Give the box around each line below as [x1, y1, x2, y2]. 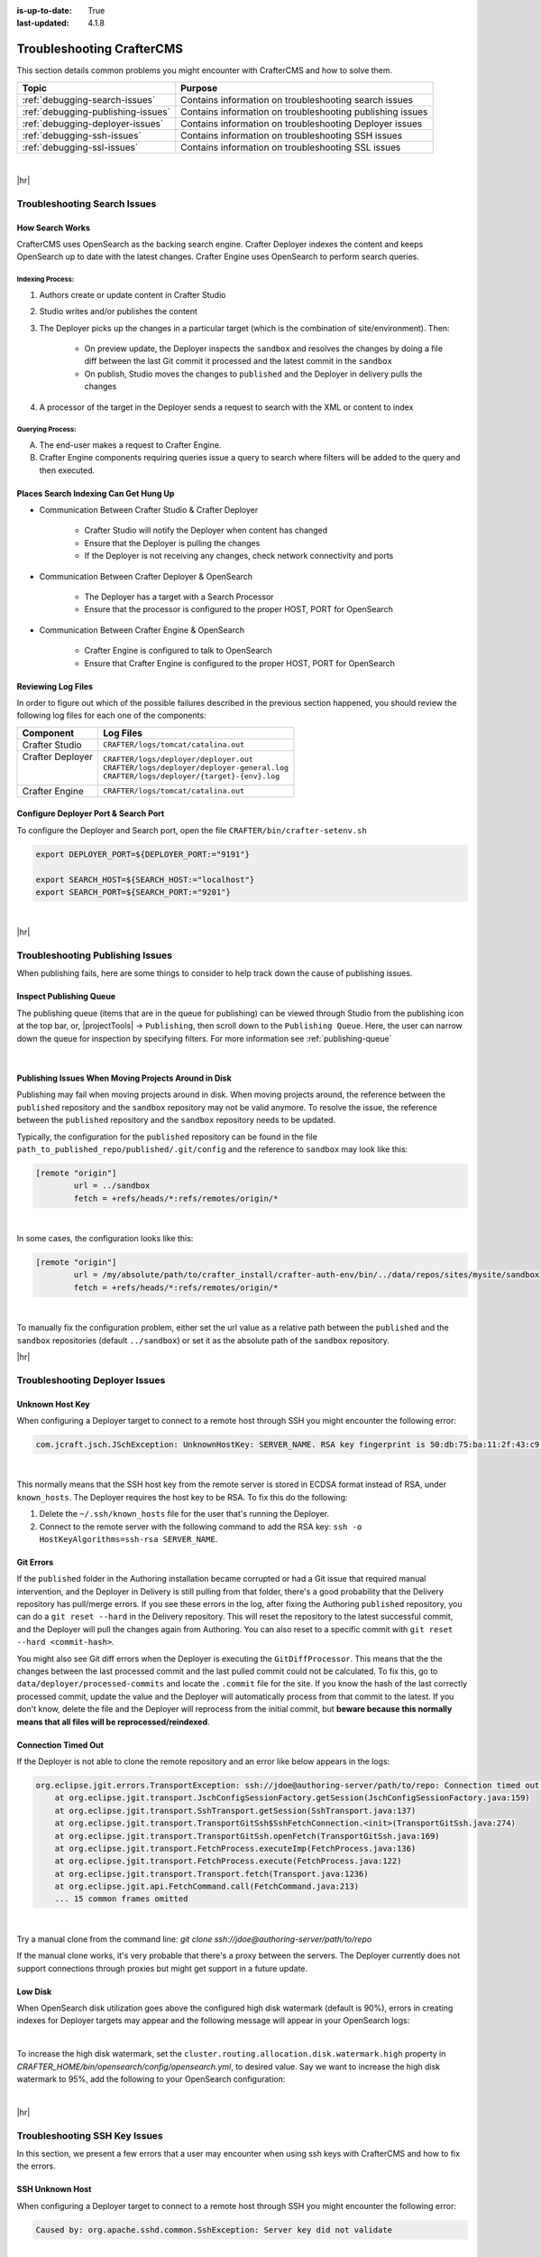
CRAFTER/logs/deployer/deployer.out [103, 755, 254, 765]
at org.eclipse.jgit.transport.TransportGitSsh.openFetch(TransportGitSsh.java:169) [54, 1831, 441, 1841]
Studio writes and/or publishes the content [39, 306, 198, 317]
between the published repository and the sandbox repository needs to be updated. [16, 1115, 336, 1126]
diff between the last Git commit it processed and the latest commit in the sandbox [84, 356, 392, 367]
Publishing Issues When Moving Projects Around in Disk [16, 1073, 232, 1083]
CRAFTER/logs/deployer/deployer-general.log [103, 763, 289, 773]
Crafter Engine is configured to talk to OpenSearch [84, 646, 272, 656]
